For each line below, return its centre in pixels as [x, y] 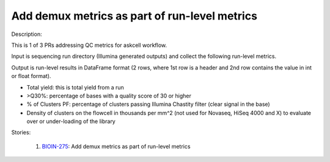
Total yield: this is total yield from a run [75, 87]
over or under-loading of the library [71, 121]
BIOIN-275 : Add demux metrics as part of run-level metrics [116, 146]
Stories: [21, 132]
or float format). [31, 76]
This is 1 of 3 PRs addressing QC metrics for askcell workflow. [89, 45]
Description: [27, 34]
